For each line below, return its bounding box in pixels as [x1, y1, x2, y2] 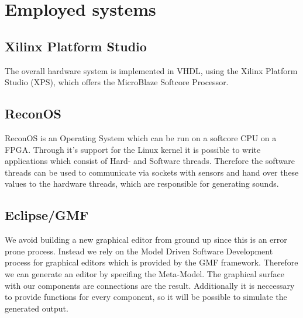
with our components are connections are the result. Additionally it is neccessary [5, 279, 295, 291]
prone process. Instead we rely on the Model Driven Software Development [5, 244, 273, 257]
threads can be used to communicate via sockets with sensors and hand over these [5, 166, 299, 178]
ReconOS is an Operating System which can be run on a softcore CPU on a [5, 131, 277, 144]
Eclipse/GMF [5, 206, 89, 224]
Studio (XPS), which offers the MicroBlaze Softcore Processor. [5, 76, 229, 88]
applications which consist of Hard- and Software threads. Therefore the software [5, 155, 295, 167]
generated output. [5, 302, 68, 314]
